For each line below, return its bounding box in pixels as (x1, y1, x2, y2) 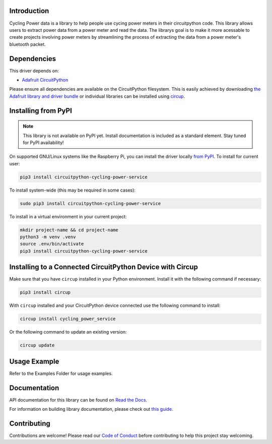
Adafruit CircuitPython (22, 77, 69, 83)
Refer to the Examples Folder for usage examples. (9, 370, 113, 376)
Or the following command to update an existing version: (9, 329, 127, 335)
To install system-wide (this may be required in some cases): (9, 187, 136, 193)
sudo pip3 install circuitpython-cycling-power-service (20, 201, 161, 206)
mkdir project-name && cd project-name (20, 227, 118, 233)
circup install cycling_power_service (20, 316, 116, 322)
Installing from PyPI (9, 106, 73, 115)
